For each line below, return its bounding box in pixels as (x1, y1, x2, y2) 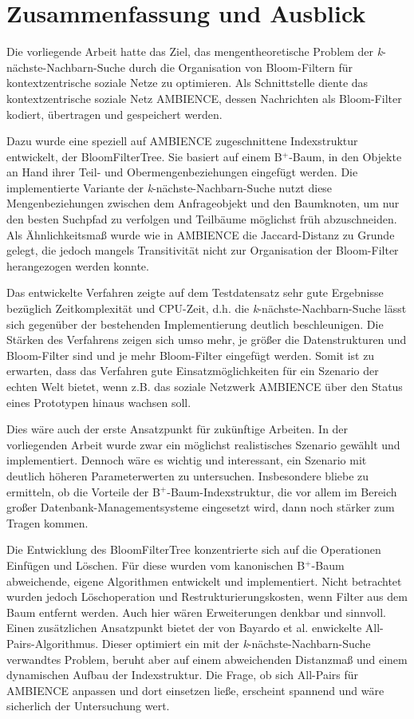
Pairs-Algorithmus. (6, 634, 99, 651)
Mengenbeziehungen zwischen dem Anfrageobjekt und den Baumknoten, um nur (6, 195, 400, 211)
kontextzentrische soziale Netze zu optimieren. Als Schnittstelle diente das (6, 74, 369, 91)
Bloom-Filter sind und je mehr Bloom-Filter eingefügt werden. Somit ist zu (6, 346, 375, 363)
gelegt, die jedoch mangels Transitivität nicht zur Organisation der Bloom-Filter (6, 242, 399, 259)
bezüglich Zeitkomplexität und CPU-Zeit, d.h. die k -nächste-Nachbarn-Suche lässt (6, 300, 407, 317)
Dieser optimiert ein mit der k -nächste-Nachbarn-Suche (101, 634, 371, 651)
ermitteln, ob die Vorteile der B (6, 483, 160, 500)
